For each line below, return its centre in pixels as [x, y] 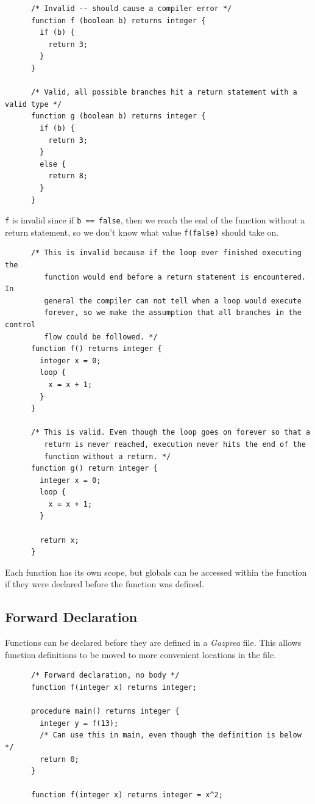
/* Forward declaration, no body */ [105, 675]
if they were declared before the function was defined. [105, 584]
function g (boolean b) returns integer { [118, 116]
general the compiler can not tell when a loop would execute [173, 301]
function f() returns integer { [96, 349]
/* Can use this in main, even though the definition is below [171, 735]
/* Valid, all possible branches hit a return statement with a [164, 92]
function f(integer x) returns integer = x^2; [127, 795]
